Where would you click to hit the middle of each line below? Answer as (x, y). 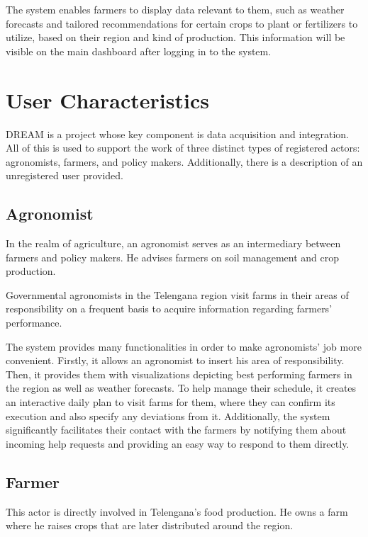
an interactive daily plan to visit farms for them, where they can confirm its (171, 402)
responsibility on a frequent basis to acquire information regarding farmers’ (169, 309)
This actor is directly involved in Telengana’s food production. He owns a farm (177, 511)
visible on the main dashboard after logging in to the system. (139, 51)
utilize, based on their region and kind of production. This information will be (175, 37)
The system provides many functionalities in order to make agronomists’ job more (184, 346)
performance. (34, 323)
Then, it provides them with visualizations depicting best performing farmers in (179, 374)
